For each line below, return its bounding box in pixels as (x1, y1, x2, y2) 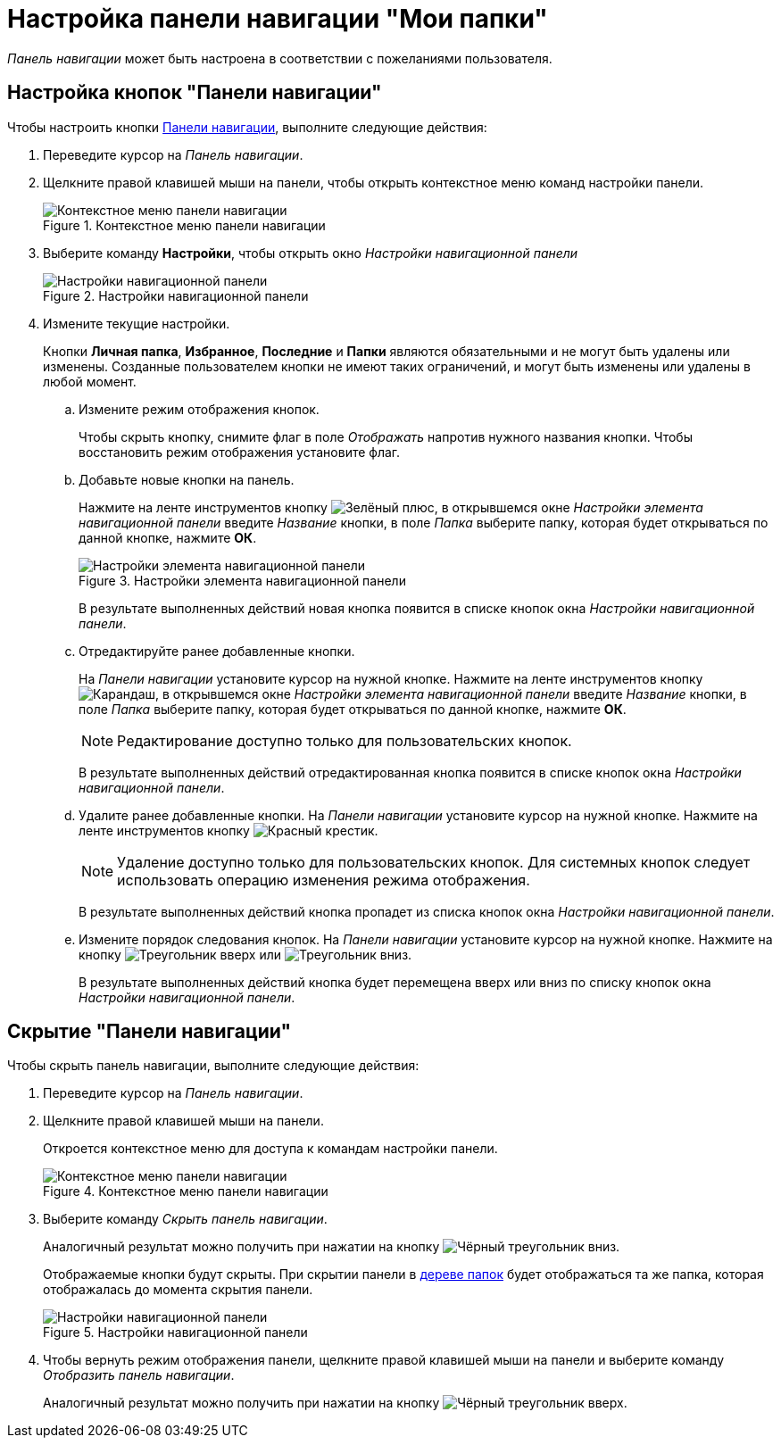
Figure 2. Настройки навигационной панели (43, 287, 309, 303)
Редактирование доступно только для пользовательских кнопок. (117, 731, 572, 750)
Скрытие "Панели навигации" (7, 1020, 292, 1043)
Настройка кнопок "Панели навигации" (7, 81, 382, 104)
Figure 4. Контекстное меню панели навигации (43, 1183, 328, 1200)
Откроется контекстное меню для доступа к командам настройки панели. (43, 1141, 498, 1157)
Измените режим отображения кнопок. (79, 401, 320, 417)
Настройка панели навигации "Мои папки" (7, 4, 548, 34)
